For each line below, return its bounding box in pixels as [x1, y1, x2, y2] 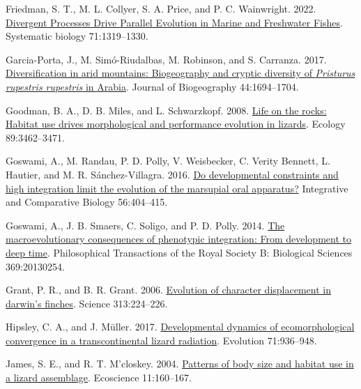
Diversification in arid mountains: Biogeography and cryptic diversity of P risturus [6, 66, 355, 80]
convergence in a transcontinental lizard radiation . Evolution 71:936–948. [6, 333, 317, 347]
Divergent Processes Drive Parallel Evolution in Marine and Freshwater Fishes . [6, 15, 343, 29]
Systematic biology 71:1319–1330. [6, 29, 148, 43]
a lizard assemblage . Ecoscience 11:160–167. [6, 370, 192, 385]
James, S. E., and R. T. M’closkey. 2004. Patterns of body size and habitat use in [6, 356, 354, 371]
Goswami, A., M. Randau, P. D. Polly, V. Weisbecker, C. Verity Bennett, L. [6, 153, 330, 168]
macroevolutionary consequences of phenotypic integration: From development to [6, 231, 351, 246]
